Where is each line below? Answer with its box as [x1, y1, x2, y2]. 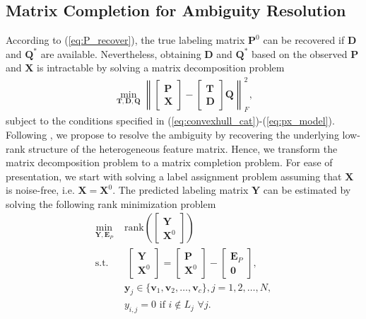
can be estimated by [263, 182, 351, 197]
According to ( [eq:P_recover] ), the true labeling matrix [6, 33, 245, 47]
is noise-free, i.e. [6, 182, 75, 197]
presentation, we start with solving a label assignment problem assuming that [6, 168, 342, 183]
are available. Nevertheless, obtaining [40, 46, 201, 61]
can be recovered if [263, 33, 345, 47]
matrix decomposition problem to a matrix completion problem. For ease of [6, 155, 333, 170]
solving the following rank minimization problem [6, 196, 216, 211]
